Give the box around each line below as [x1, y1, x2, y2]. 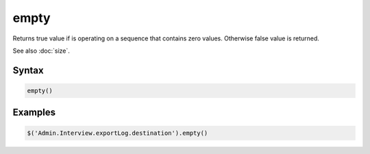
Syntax [12, 64, 44, 76]
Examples [12, 107, 56, 118]
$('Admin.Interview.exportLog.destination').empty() [27, 129, 208, 137]
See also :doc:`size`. [12, 47, 70, 55]
